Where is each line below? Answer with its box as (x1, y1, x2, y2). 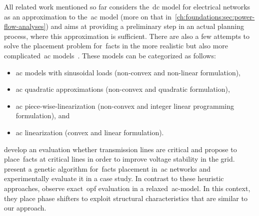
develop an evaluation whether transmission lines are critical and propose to (4, 144, 237, 154)
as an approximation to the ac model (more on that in (4, 11, 172, 21)
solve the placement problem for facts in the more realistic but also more (4, 40, 228, 51)
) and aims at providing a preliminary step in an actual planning (45, 21, 244, 31)
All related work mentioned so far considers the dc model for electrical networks (4, 1, 250, 11)
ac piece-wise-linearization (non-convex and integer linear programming (15, 100, 234, 111)
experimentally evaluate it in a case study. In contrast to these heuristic (4, 173, 224, 184)
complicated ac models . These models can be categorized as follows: (4, 50, 216, 60)
